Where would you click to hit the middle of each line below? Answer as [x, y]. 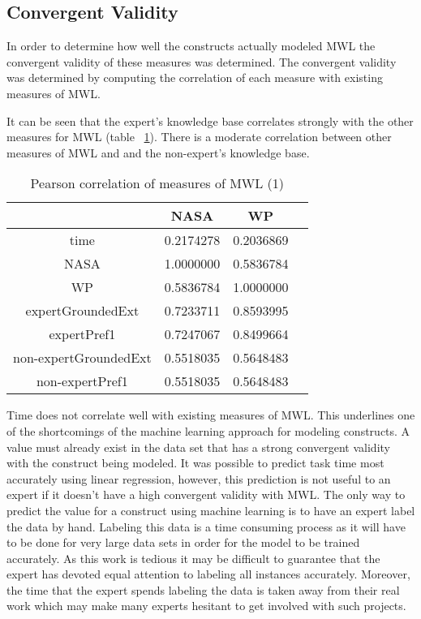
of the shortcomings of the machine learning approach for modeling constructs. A [208, 430]
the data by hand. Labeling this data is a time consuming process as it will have [206, 526]
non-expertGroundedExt [82, 358]
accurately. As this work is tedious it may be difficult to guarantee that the [193, 558]
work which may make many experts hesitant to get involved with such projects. [206, 606]
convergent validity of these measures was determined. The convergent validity [202, 61]
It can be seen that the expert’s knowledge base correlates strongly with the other [210, 120]
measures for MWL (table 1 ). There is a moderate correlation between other [199, 137]
